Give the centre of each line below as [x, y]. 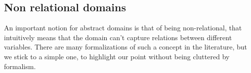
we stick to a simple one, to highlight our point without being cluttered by [117, 56]
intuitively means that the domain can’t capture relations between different [118, 37]
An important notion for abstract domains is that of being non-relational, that [123, 28]
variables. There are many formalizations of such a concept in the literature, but [126, 47]
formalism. [20, 66]
